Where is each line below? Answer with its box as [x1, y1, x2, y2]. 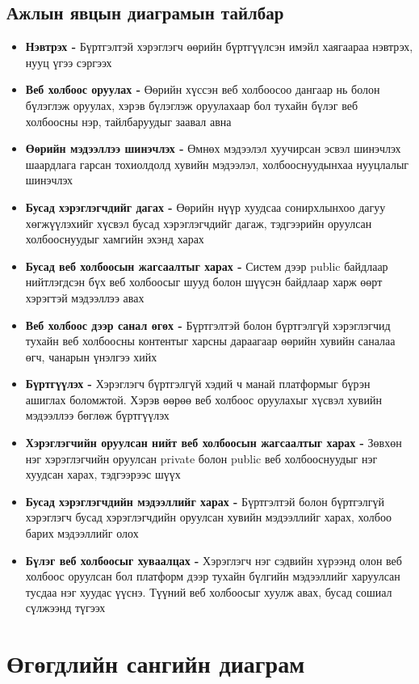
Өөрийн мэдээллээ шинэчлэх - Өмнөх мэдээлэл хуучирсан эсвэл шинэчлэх [25, 140, 401, 157]
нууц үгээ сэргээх [25, 53, 112, 70]
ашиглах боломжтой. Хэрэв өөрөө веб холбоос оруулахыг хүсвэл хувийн [25, 391, 382, 407]
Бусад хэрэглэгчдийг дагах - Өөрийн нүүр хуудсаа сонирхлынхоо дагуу [25, 198, 386, 215]
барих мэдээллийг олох [25, 525, 139, 542]
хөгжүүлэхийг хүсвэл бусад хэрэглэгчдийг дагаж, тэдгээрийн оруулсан [25, 214, 372, 231]
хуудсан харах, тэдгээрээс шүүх [25, 466, 181, 483]
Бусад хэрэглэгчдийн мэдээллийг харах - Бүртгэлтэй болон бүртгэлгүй [25, 492, 385, 509]
